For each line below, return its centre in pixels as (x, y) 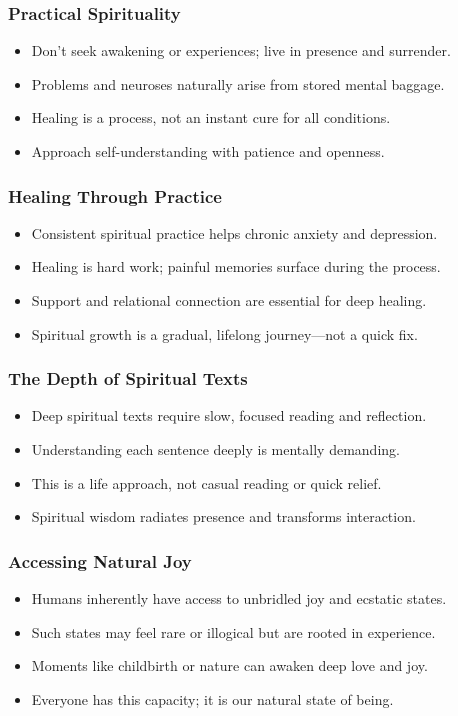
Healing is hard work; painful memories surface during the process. (236, 266)
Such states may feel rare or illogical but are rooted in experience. (233, 631)
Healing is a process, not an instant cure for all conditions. (211, 117)
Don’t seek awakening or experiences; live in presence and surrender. (241, 50)
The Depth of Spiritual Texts (128, 378)
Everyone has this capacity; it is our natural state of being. (212, 698)
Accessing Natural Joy (100, 560)
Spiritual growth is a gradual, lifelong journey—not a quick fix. (224, 333)
